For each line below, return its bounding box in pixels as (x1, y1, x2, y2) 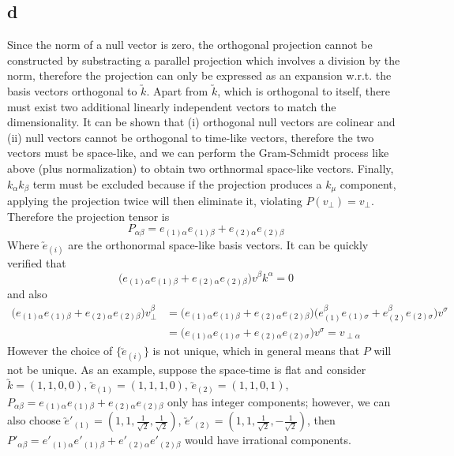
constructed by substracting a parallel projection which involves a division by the (7, 51, 400, 68)
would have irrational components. (184, 432, 351, 448)
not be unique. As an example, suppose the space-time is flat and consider (7, 361, 366, 377)
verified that (7, 254, 66, 271)
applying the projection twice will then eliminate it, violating (7, 192, 302, 208)
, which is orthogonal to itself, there (217, 82, 390, 99)
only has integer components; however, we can (167, 393, 391, 409)
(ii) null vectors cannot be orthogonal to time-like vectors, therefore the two (7, 129, 374, 145)
